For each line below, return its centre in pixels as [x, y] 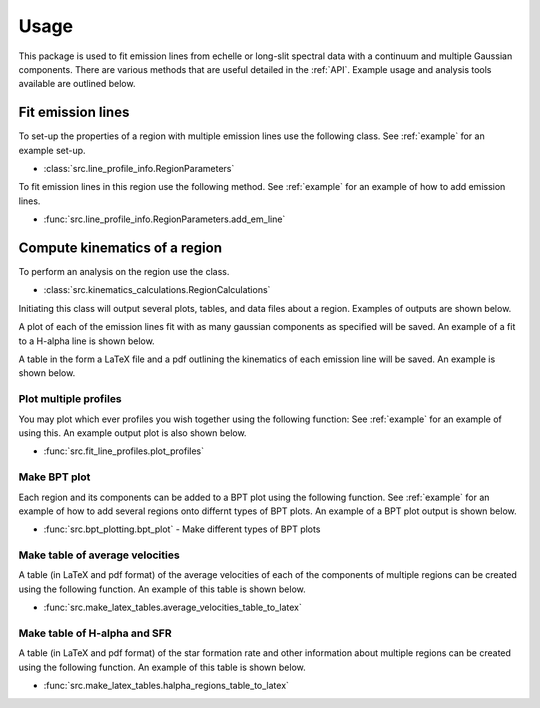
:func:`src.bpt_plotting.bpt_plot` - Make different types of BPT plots [182, 529]
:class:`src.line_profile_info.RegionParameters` [139, 169]
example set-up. [52, 150]
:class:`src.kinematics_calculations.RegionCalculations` [157, 290]
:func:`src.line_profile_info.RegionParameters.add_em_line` [164, 219]
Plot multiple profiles [70, 399]
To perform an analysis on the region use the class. [124, 272]
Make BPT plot [54, 477]
